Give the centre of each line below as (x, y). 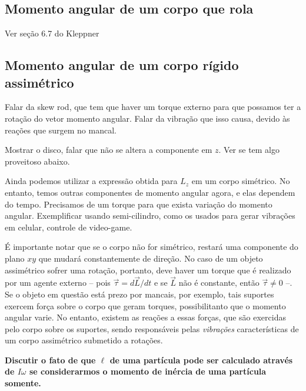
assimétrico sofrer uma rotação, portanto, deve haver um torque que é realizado (148, 270)
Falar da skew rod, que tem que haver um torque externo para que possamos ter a (153, 107)
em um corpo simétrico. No (241, 181)
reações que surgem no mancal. (61, 130)
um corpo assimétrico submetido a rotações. (84, 340)
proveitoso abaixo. (37, 161)
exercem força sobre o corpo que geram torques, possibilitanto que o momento (145, 305)
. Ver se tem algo (249, 150)
